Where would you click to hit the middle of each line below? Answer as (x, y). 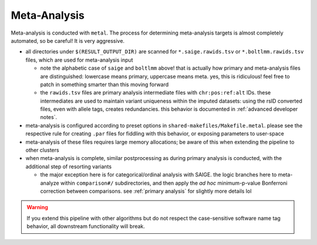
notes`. (49, 117)
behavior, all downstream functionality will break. (86, 226)
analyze (50, 183)
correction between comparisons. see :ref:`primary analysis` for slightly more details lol (146, 191)
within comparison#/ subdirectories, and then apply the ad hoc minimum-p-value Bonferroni (174, 183)
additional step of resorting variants (68, 166)
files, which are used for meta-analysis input (79, 60)
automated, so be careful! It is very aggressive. (68, 40)
